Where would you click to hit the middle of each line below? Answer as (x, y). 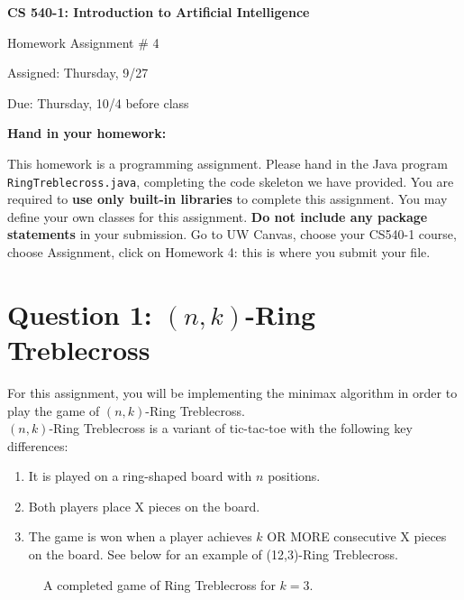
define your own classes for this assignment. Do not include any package (218, 216)
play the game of (54, 410)
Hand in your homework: (87, 133)
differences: (38, 445)
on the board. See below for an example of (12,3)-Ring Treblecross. (213, 554)
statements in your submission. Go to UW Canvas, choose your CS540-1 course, (232, 234)
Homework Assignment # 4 (83, 42)
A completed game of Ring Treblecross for (159, 584)
